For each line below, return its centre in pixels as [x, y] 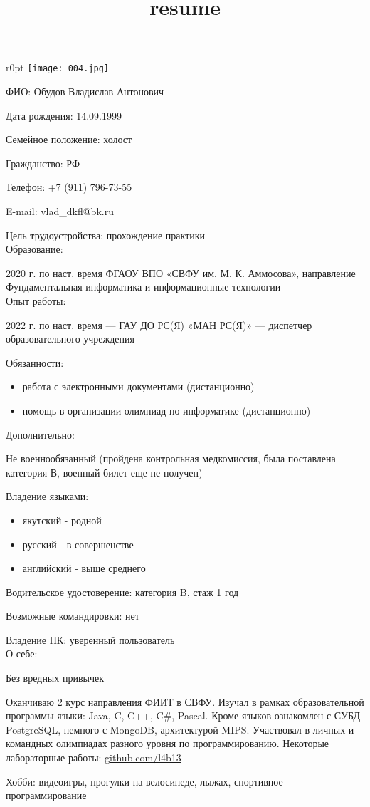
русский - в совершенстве [78, 544]
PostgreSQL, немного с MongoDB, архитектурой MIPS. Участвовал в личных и [180, 729]
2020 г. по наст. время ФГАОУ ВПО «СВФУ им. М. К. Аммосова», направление [181, 272]
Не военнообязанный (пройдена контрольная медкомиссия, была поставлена [171, 458]
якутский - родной [62, 520]
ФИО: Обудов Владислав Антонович [85, 92]
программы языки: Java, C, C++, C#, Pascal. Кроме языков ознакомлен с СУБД [183, 715]
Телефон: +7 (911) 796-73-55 [69, 187]
